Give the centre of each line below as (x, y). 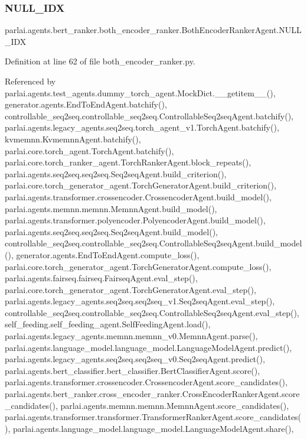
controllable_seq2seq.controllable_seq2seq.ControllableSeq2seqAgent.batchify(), (149, 116)
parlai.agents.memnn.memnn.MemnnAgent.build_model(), (111, 208)
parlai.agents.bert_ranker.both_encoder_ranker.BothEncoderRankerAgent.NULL (153, 30)
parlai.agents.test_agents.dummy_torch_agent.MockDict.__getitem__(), (140, 92)
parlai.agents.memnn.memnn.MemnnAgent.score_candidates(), (175, 405)
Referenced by (30, 81)
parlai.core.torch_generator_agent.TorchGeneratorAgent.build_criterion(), (141, 185)
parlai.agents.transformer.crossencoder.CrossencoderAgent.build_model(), (138, 196)
